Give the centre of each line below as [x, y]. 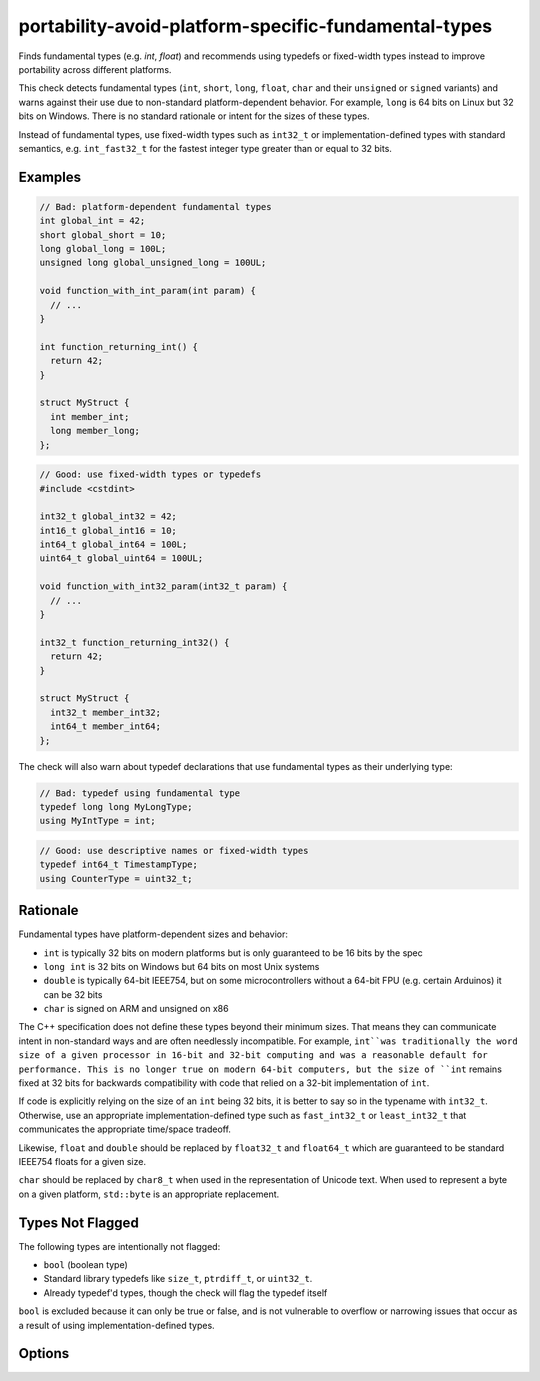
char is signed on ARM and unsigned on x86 [136, 1009]
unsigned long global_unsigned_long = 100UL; [153, 263]
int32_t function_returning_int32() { [134, 642]
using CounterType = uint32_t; [116, 878]
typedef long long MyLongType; [116, 806]
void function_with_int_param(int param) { [148, 291]
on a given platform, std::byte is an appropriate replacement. [149, 1194]
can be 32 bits [73, 994]
